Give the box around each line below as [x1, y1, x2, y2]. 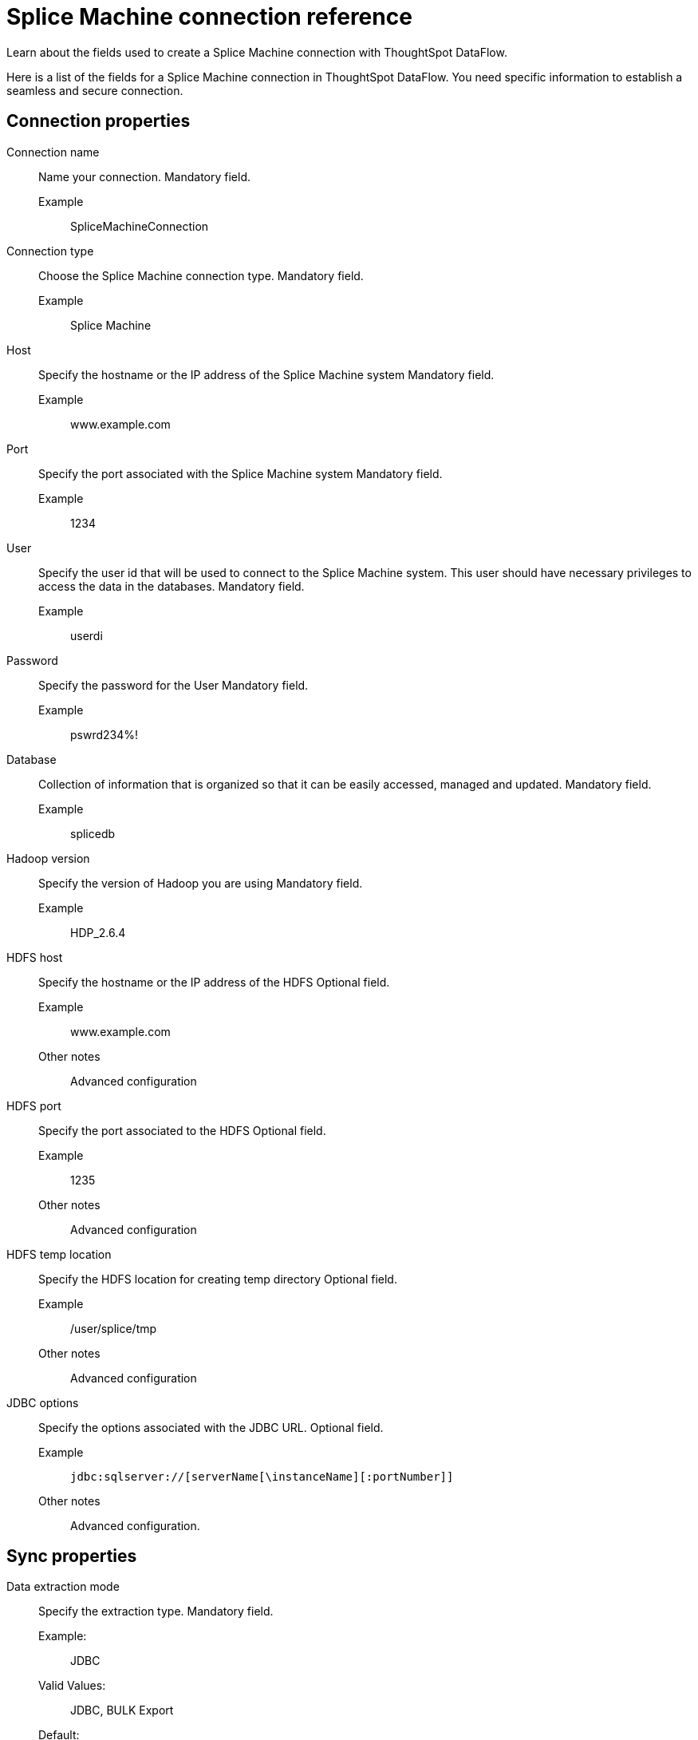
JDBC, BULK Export [70, 1703, 174, 1718]
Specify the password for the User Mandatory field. [38, 678, 309, 692]
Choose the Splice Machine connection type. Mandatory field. [38, 268, 364, 283]
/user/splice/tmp [70, 1321, 157, 1335]
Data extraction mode [6, 1580, 120, 1594]
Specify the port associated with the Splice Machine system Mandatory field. [38, 466, 443, 480]
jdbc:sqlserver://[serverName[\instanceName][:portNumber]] [70, 1469, 454, 1483]
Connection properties [6, 111, 191, 132]
